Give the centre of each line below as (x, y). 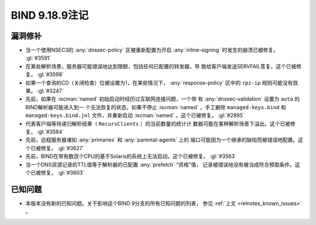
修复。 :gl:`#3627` (62, 148)
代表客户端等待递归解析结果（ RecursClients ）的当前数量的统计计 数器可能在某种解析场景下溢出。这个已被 (158, 123)
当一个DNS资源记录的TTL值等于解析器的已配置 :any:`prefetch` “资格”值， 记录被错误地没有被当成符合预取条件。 (160, 164)
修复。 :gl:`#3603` (63, 172)
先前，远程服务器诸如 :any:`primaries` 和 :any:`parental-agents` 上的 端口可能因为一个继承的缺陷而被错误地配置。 (162, 140)
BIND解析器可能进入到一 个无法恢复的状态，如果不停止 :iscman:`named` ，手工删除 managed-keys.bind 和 (156, 107)
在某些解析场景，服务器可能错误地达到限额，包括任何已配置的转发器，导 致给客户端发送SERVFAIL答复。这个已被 (161, 66)
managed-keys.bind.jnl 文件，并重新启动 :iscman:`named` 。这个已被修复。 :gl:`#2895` (135, 115)
